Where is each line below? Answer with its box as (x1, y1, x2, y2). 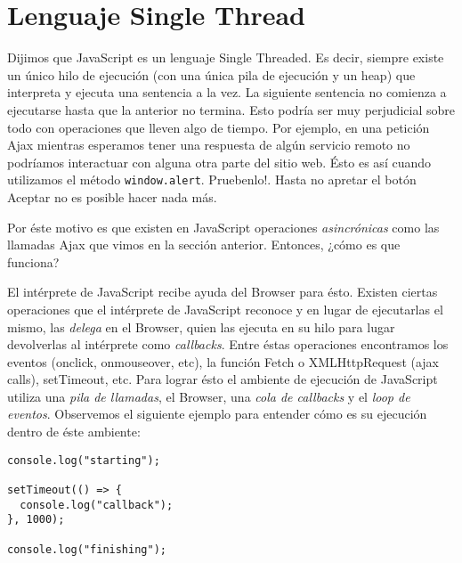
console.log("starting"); (7, 453, 160, 467)
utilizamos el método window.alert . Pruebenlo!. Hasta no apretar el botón (7, 170, 417, 189)
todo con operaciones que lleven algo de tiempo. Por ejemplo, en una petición (7, 118, 430, 136)
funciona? (7, 252, 60, 271)
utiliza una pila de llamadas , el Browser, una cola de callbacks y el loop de (7, 387, 410, 405)
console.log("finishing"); (7, 543, 166, 556)
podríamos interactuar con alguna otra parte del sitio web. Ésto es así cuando (7, 152, 431, 171)
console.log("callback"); (20, 498, 174, 511)
